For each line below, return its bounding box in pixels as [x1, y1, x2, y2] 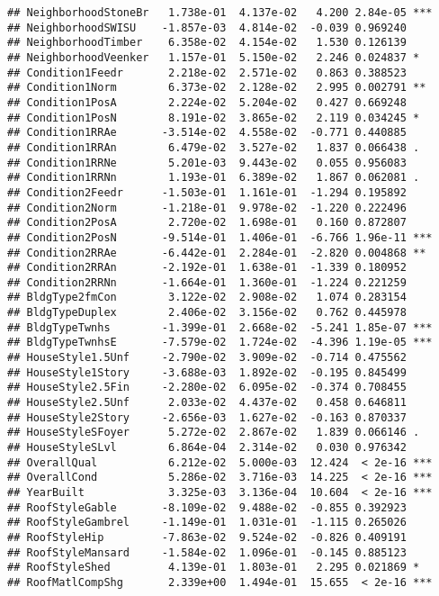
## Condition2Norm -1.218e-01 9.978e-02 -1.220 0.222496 [7, 201, 407, 214]
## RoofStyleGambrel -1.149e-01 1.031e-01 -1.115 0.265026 [7, 516, 407, 529]
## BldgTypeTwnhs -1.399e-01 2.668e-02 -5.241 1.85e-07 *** [7, 321, 433, 334]
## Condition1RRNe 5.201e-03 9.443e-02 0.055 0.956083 [7, 156, 407, 169]
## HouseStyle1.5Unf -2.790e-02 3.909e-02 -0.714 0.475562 [7, 351, 407, 365]
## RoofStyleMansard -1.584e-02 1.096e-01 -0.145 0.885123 [7, 546, 407, 559]
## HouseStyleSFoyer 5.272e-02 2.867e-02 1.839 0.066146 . [7, 426, 420, 439]
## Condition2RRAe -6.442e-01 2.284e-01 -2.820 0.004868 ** [7, 246, 426, 259]
